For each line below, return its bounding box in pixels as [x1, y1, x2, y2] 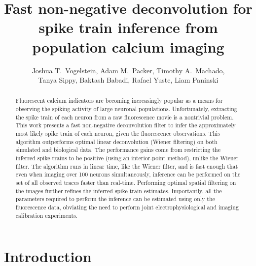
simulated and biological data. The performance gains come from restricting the [15, 146, 221, 154]
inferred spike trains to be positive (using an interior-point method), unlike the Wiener [15, 154, 239, 162]
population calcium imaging [32, 36, 224, 57]
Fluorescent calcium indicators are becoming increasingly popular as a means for [15, 96, 223, 105]
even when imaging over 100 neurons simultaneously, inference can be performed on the [15, 170, 241, 178]
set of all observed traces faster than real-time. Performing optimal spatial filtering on [15, 178, 236, 187]
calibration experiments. [15, 211, 78, 219]
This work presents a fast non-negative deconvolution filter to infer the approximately [15, 121, 236, 129]
